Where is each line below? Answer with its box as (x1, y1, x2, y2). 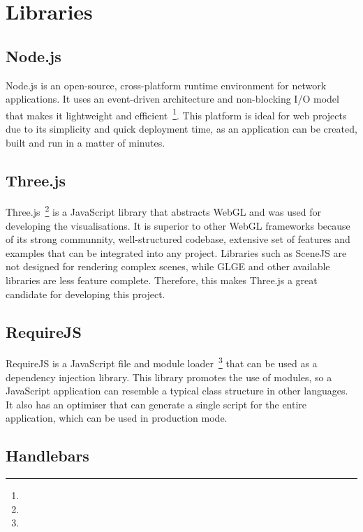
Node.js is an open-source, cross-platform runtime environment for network (6, 77, 327, 92)
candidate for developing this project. (6, 286, 165, 301)
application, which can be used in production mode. (6, 411, 228, 425)
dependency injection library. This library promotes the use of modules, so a (6, 369, 332, 384)
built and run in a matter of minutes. (6, 135, 165, 149)
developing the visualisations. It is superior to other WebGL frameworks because (6, 218, 350, 232)
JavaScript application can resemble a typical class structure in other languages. (6, 383, 348, 398)
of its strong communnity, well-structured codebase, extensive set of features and (6, 232, 350, 246)
